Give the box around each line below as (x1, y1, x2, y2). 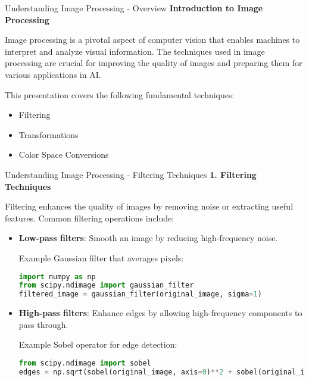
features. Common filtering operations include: (5, 211, 174, 224)
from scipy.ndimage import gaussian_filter (18, 281, 194, 290)
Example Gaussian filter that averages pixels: (18, 251, 184, 264)
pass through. (18, 318, 68, 330)
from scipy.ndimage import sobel (18, 358, 151, 367)
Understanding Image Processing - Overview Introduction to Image (5, 2, 263, 14)
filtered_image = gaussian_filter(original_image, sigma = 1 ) (18, 290, 262, 299)
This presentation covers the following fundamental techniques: (5, 88, 235, 101)
